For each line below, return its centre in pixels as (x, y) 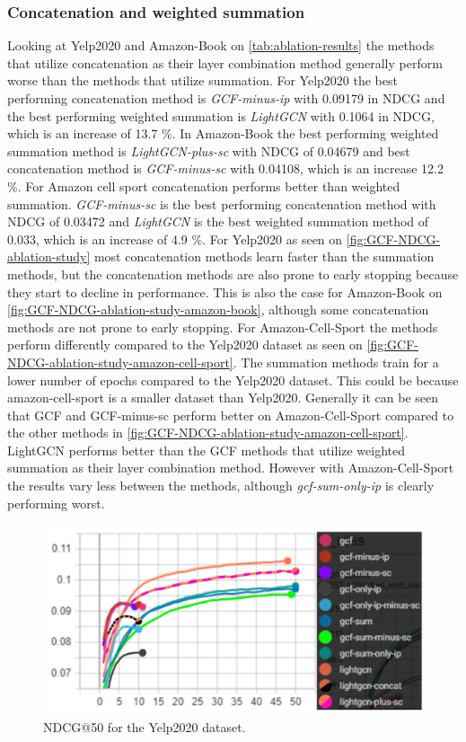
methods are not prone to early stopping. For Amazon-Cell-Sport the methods (223, 327)
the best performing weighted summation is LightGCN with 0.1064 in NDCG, (221, 115)
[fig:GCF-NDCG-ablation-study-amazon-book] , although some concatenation (218, 309)
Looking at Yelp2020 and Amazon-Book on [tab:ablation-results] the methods (221, 45)
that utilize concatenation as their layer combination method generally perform (225, 62)
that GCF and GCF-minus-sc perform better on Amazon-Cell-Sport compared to (231, 415)
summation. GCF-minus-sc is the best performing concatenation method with (222, 203)
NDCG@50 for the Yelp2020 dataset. (145, 727)
